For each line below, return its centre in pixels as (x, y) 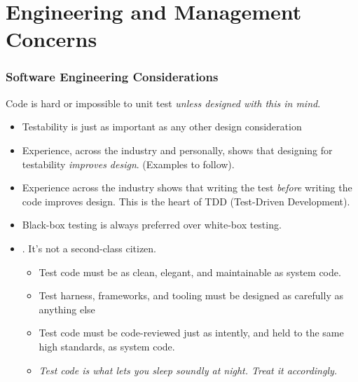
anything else (67, 309)
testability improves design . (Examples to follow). (128, 164)
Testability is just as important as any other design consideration (162, 127)
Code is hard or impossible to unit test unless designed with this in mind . (163, 103)
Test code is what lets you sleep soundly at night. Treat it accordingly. (188, 370)
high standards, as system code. (107, 346)
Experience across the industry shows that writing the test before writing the (187, 187)
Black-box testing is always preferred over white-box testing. (152, 225)
